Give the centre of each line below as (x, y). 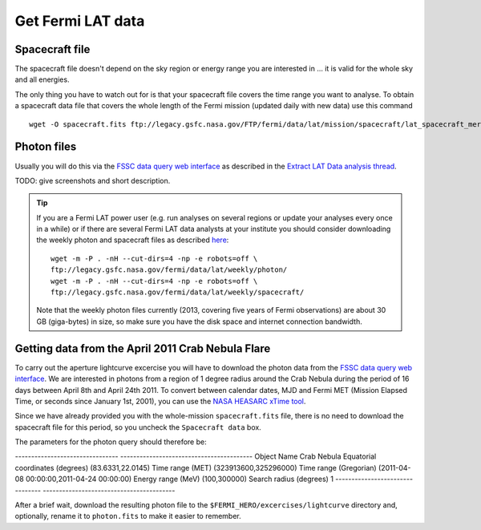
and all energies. (42, 79)
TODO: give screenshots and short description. (93, 180)
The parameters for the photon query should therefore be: (111, 442)
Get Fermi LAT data (80, 21)
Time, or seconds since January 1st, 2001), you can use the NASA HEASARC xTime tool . (160, 401)
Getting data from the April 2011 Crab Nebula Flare (143, 348)
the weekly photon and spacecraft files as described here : (133, 240)
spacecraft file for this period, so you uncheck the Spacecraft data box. (138, 427)
